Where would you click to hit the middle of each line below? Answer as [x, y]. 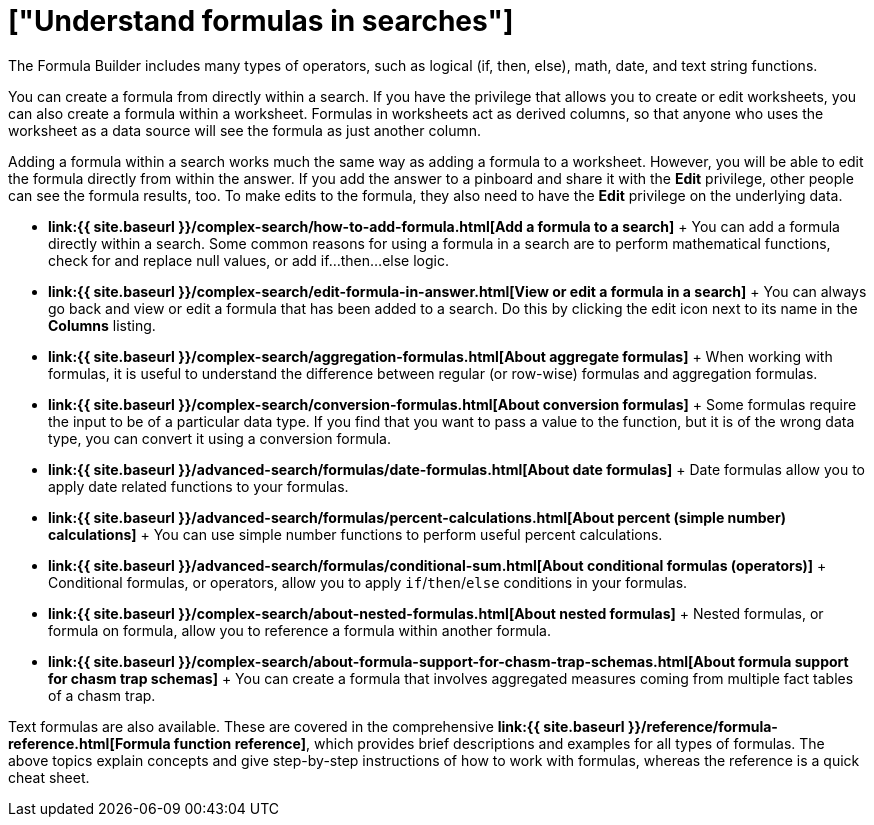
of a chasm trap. [102, 695]
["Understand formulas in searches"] [261, 21]
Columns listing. [102, 325]
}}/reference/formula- [702, 726]
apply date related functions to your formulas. [198, 486]
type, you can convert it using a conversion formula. [219, 438]
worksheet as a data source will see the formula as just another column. [245, 130]
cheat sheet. [49, 777]
